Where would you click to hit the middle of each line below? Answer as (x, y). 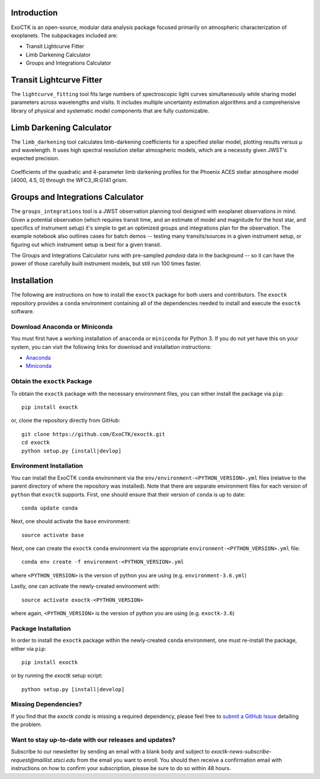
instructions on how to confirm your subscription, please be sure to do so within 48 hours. (121, 768)
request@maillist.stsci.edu (43, 760)
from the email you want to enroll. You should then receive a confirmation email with (179, 760)
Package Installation (41, 628)
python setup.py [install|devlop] (71, 451)
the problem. (27, 724)
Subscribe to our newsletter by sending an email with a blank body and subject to (111, 752)
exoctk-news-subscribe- (241, 752)
